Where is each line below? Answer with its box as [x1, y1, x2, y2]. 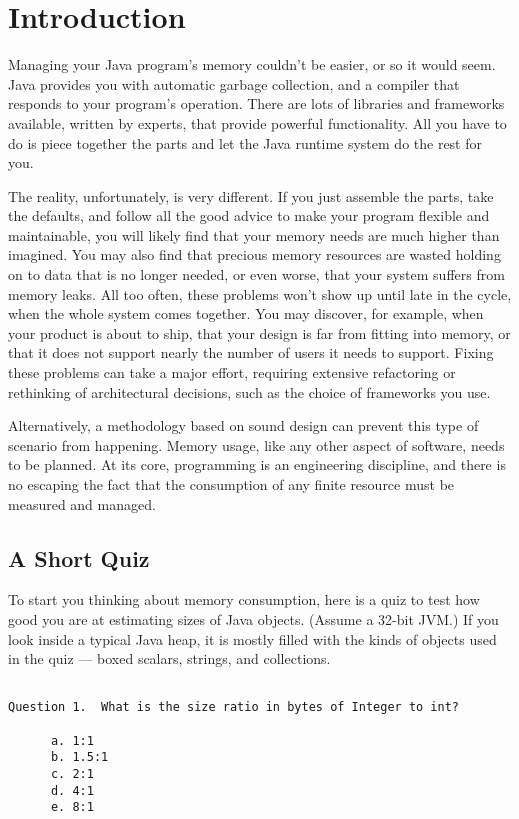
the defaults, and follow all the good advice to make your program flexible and [8, 205, 490, 226]
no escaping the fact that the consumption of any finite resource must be [8, 474, 455, 494]
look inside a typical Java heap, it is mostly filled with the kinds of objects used [8, 628, 497, 649]
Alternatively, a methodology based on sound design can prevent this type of [8, 415, 479, 436]
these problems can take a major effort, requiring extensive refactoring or [8, 362, 456, 383]
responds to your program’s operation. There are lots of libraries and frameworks [8, 93, 505, 114]
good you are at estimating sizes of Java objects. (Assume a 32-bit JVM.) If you [8, 608, 499, 629]
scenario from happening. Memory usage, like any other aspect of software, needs [8, 434, 505, 455]
